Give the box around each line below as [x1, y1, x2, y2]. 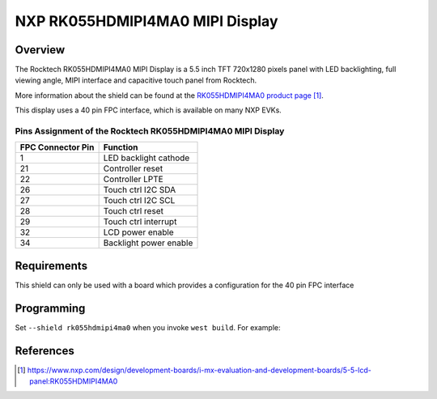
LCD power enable [103, 227, 174, 238]
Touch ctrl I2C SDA [103, 185, 176, 196]
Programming [15, 301, 86, 315]
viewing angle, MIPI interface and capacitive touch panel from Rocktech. [15, 75, 257, 85]
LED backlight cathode [103, 152, 190, 163]
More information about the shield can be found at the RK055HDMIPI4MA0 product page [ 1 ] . [15, 90, 324, 100]
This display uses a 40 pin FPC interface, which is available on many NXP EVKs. [15, 105, 282, 115]
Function [103, 142, 138, 153]
